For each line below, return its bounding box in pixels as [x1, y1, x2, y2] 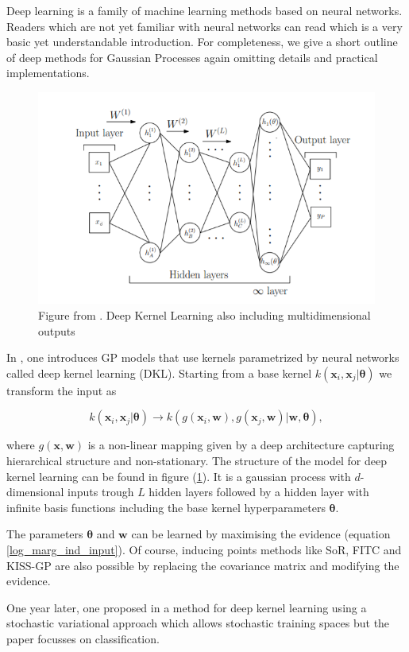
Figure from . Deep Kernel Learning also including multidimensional [38, 306, 371, 323]
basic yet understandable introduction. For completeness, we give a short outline [6, 33, 398, 50]
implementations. [6, 64, 90, 81]
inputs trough [68, 483, 134, 500]
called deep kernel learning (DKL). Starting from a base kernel [6, 364, 312, 381]
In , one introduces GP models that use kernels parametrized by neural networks [6, 349, 399, 366]
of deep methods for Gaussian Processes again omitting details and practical [6, 49, 378, 65]
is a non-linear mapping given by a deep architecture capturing [87, 437, 395, 453]
